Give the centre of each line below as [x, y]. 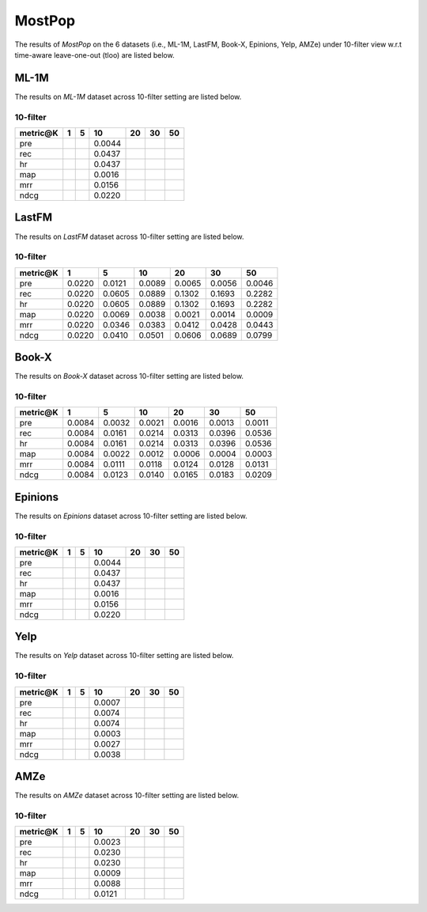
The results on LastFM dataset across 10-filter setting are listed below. [129, 237]
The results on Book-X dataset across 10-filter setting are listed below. [129, 377]
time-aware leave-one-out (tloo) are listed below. [94, 55]
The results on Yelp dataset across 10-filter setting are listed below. [124, 656]
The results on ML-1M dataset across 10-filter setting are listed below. [128, 96]
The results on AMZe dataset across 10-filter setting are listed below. [127, 796]
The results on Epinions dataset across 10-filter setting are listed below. [131, 516]
